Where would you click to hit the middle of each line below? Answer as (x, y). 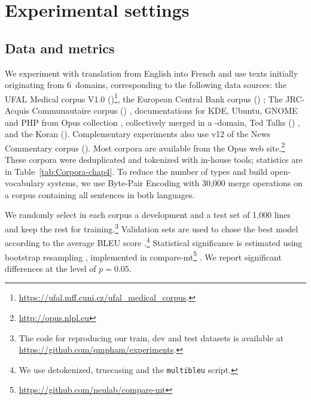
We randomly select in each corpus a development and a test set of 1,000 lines (148, 215)
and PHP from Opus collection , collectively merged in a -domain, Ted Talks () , (153, 122)
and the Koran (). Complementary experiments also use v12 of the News (138, 134)
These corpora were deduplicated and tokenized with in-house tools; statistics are (154, 160)
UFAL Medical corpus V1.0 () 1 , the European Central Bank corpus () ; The (144, 98)
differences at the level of (51, 268)
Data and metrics (60, 48)
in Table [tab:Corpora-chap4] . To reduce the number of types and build (136, 171)
